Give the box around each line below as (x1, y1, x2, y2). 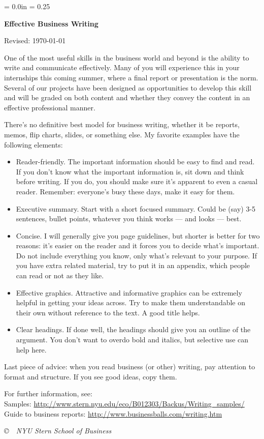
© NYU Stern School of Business (4, 425, 112, 436)
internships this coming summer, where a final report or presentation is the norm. (4, 72, 258, 82)
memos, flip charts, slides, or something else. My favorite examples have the (4, 129, 240, 139)
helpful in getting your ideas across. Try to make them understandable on (16, 297, 246, 308)
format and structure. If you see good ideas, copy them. (4, 371, 177, 382)
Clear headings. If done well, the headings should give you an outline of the (16, 324, 251, 335)
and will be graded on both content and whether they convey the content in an (4, 92, 250, 103)
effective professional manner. (4, 102, 95, 112)
